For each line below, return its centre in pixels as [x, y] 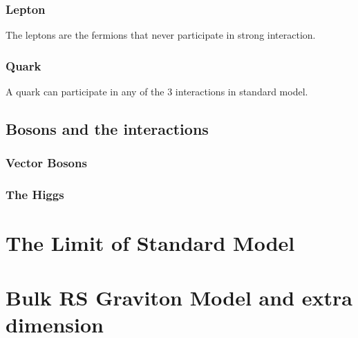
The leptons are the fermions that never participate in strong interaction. [161, 35]
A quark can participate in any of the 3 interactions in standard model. [157, 92]
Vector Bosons [46, 163]
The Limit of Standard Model [150, 243]
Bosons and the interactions [107, 129]
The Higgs [35, 195]
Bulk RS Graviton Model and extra [179, 297]
